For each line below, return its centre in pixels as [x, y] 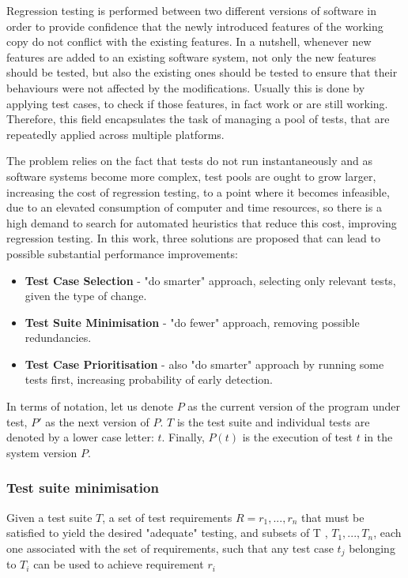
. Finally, [183, 437]
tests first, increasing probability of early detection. [149, 379]
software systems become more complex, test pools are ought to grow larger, [191, 176]
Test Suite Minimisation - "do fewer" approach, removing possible [192, 322]
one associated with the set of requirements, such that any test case [170, 548]
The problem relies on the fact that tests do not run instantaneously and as [189, 161]
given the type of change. [86, 296]
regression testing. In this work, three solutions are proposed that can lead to [193, 238]
